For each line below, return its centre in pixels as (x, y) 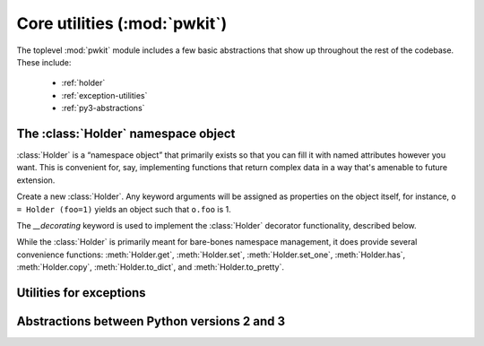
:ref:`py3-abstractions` (103, 108)
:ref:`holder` (83, 83)
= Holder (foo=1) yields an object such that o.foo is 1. (124, 209)
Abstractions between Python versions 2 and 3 (151, 321)
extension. (36, 180)
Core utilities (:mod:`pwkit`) (122, 23)
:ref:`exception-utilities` (104, 95)
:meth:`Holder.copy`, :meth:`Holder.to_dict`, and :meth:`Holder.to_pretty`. (150, 267)
